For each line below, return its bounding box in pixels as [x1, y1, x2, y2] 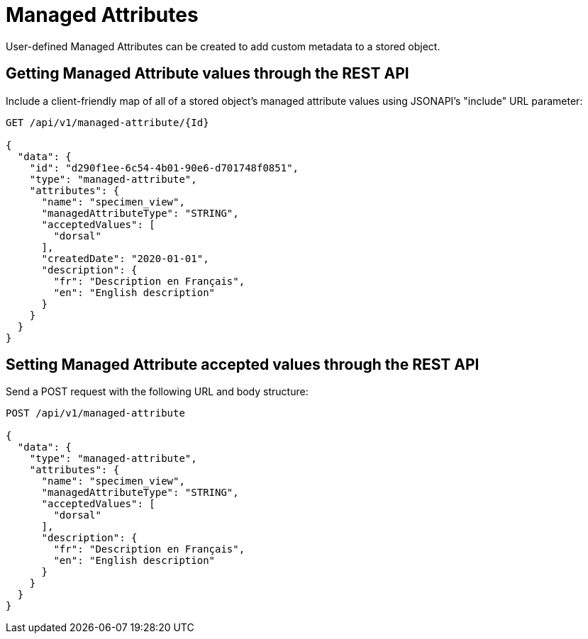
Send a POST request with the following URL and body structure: [6, 385, 309, 398]
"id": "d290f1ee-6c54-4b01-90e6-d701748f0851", [29, 162, 299, 174]
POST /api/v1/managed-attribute [6, 407, 185, 419]
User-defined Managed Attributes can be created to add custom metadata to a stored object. [6, 40, 440, 52]
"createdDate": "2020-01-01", [41, 252, 209, 264]
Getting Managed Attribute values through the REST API [6, 64, 409, 83]
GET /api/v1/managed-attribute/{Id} [6, 116, 209, 128]
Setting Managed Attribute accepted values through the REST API [6, 356, 479, 374]
